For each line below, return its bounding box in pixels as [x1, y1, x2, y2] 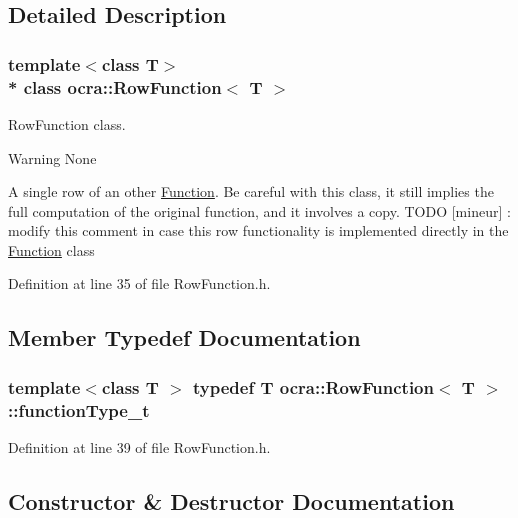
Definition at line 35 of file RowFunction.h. [8, 273, 271, 294]
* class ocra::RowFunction [8, 74, 222, 99]
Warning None [8, 147, 97, 168]
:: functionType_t [8, 397, 150, 422]
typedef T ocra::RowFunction [193, 374, 434, 399]
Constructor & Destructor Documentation [8, 485, 455, 516]
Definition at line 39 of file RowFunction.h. [8, 437, 271, 457]
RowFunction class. [8, 113, 126, 134]
